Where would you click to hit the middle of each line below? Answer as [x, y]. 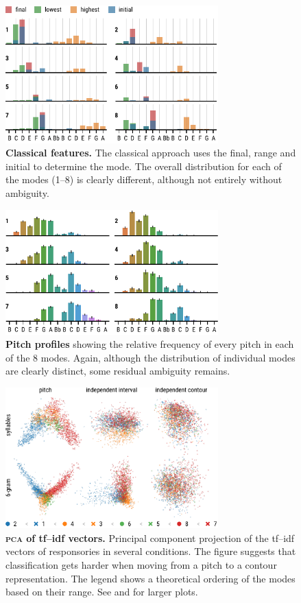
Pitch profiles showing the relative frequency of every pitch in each [150, 344]
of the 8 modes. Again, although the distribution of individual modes [150, 357]
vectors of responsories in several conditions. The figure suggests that [151, 551]
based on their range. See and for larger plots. [102, 592]
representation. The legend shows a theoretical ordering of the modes [150, 578]
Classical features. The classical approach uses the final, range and [151, 153]
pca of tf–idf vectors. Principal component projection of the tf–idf [150, 537]
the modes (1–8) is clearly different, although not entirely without [144, 179]
